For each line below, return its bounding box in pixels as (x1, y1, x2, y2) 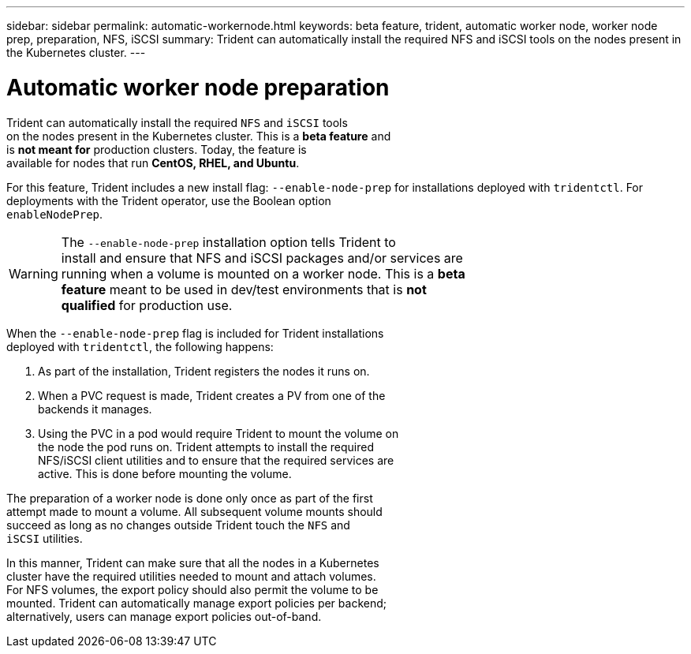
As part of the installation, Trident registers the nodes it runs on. (38, 364, 370, 378)
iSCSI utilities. (6, 531, 83, 545)
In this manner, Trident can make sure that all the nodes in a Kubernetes (6, 555, 379, 570)
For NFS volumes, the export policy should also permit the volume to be (6, 582, 379, 596)
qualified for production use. (61, 297, 233, 313)
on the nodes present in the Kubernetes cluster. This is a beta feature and (6, 129, 391, 143)
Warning (9, 265, 58, 282)
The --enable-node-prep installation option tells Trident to (61, 234, 396, 250)
